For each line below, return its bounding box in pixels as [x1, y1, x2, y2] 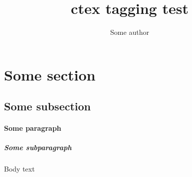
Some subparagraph [4, 142, 72, 153]
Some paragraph [4, 123, 61, 133]
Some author [110, 27, 149, 37]
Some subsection [4, 98, 91, 114]
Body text [4, 164, 35, 174]
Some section [4, 64, 96, 85]
